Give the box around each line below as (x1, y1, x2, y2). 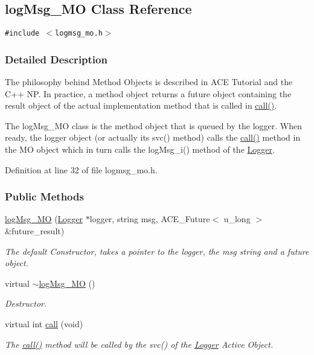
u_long (223, 213, 251, 225)
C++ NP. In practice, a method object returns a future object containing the (5, 87, 292, 100)
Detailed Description (5, 51, 107, 66)
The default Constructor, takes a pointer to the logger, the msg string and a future (5, 245, 309, 257)
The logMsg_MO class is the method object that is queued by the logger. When (5, 119, 302, 132)
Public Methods (5, 189, 84, 204)
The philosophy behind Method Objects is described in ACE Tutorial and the (5, 75, 293, 88)
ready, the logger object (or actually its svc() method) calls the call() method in (5, 131, 301, 144)
